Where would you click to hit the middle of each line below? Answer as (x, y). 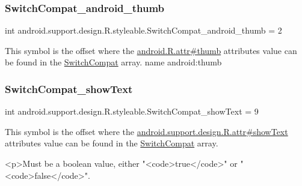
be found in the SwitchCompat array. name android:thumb (113, 62)
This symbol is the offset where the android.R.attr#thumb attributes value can (151, 50)
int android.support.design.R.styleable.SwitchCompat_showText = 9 (132, 111)
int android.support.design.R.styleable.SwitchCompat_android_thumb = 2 (143, 30)
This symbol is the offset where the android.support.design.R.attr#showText (146, 131)
